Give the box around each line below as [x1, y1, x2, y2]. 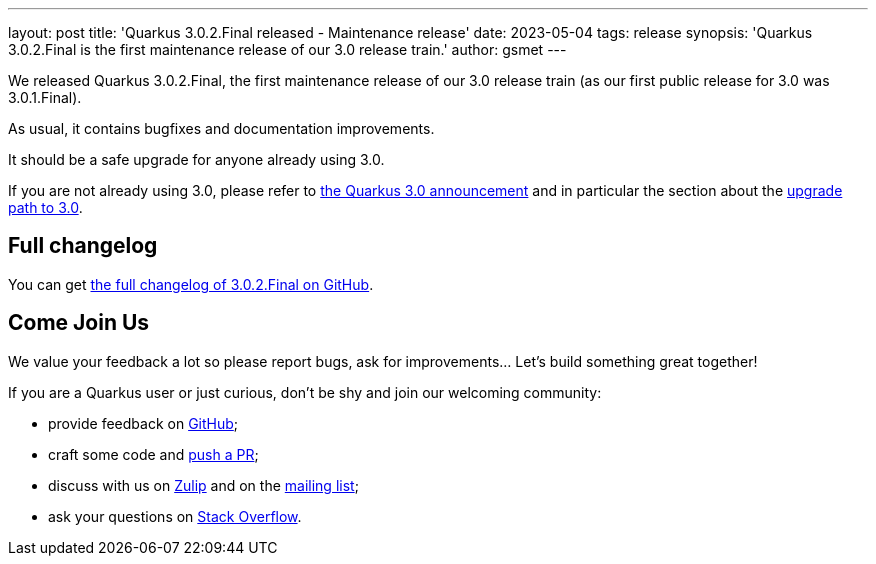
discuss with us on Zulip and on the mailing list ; [48, 476, 359, 494]
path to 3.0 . [8, 199, 83, 216]
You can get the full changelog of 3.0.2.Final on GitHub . [8, 275, 374, 293]
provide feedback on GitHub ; [48, 414, 239, 432]
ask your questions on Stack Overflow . [48, 507, 302, 525]
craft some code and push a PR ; [48, 445, 259, 463]
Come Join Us [8, 310, 150, 336]
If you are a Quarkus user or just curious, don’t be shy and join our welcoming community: [8, 383, 602, 401]
